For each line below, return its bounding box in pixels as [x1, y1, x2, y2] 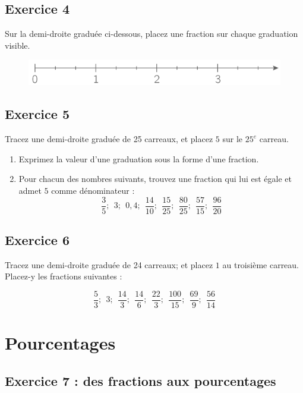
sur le [222, 133, 243, 145]
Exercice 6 [5, 231, 70, 249]
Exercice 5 [5, 105, 70, 123]
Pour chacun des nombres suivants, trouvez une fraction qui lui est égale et [18, 172, 292, 185]
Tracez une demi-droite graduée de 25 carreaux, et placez [5, 133, 213, 145]
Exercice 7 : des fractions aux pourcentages [5, 371, 276, 389]
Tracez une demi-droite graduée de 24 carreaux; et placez [5, 258, 213, 271]
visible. [5, 39, 30, 51]
